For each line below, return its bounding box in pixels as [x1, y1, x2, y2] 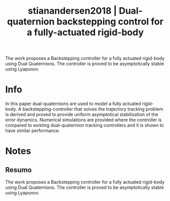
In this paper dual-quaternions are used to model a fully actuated [5, 100, 141, 107]
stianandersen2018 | [27, 5, 117, 17]
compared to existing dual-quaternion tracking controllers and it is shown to [5, 122, 164, 128]
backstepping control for [56, 16, 164, 27]
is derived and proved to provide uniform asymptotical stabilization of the [5, 112, 158, 118]
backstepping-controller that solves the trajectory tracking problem [22, 106, 163, 112]
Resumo [5, 165, 32, 174]
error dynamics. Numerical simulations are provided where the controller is [5, 117, 162, 123]
